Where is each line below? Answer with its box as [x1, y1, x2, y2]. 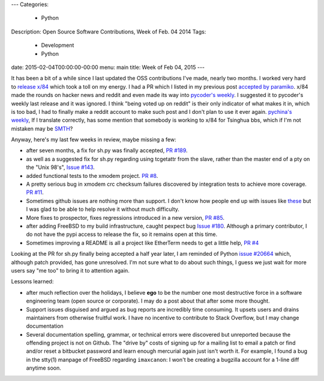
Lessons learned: [11, 278, 54, 285]
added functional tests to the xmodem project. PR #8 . [26, 172, 158, 179]
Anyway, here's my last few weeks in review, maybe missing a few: [11, 136, 176, 143]
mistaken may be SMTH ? [11, 125, 73, 132]
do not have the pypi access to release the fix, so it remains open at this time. [26, 231, 218, 238]
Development [41, 42, 74, 49]
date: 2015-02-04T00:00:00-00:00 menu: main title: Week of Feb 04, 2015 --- [11, 63, 205, 71]
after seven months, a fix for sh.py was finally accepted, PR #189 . [26, 147, 188, 154]
